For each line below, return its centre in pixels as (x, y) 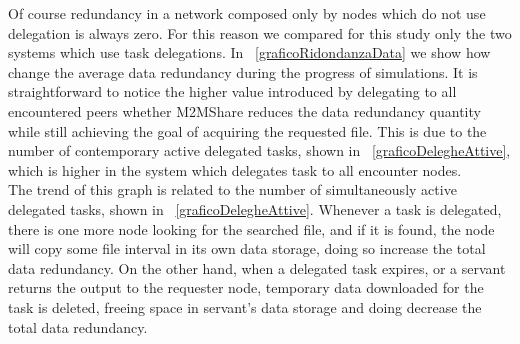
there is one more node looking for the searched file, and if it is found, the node (251, 228)
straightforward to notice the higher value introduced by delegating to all (232, 91)
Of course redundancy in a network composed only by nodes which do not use (247, 13)
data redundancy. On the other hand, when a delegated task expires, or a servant (257, 267)
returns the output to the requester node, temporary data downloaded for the (246, 287)
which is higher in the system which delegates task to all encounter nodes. (235, 169)
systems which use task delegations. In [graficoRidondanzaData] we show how (249, 52)
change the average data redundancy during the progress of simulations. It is (243, 71)
